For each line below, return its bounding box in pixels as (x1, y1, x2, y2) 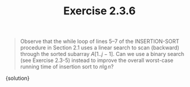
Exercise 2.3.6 (63, 4, 136, 18)
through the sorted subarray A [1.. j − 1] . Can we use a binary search (20, 51, 185, 58)
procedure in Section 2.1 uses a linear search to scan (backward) (20, 44, 180, 51)
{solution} (5, 74, 30, 82)
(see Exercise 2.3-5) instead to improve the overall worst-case (20, 57, 174, 64)
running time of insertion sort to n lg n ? (20, 63, 114, 70)
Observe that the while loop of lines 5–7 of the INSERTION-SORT (20, 38, 179, 45)
